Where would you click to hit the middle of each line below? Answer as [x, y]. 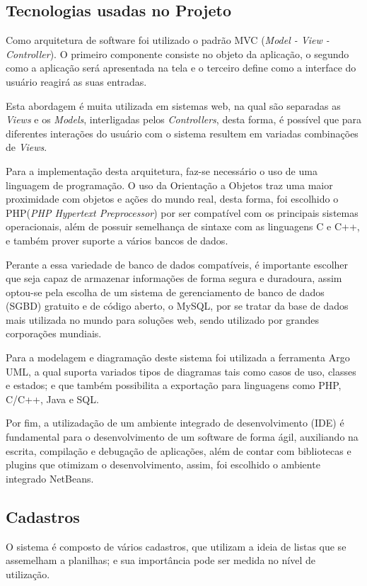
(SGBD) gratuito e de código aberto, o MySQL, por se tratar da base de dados [177, 306]
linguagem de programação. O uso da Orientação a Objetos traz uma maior [169, 185]
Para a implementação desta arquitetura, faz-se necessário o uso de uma [162, 170]
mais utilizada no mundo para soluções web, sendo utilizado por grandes [163, 319]
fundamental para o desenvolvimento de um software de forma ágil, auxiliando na [182, 437]
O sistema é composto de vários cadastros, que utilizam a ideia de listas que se [176, 546]
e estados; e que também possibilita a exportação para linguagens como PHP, [174, 385]
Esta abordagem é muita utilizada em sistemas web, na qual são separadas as [173, 105]
